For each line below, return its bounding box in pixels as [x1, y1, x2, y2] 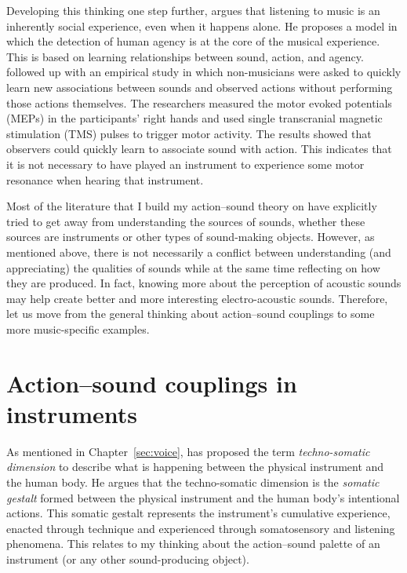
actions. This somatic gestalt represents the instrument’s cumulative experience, [6, 505, 391, 521]
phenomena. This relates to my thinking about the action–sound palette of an [6, 535, 380, 552]
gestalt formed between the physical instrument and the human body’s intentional [6, 489, 400, 505]
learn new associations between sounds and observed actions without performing [6, 78, 393, 95]
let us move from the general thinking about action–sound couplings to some [6, 305, 375, 322]
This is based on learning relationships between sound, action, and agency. [6, 48, 364, 64]
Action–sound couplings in [6, 367, 297, 399]
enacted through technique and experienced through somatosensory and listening [6, 520, 395, 536]
